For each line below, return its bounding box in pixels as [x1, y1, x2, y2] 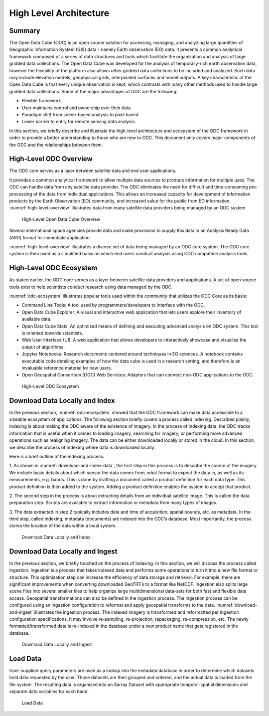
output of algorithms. [21, 344, 65, 350]
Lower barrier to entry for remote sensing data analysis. [21, 119, 136, 125]
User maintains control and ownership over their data [21, 105, 131, 111]
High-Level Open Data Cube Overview [21, 216, 101, 222]
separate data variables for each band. [9, 689, 89, 695]
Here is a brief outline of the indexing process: [9, 453, 105, 459]
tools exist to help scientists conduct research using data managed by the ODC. [9, 284, 173, 290]
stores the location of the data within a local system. [9, 523, 117, 529]
